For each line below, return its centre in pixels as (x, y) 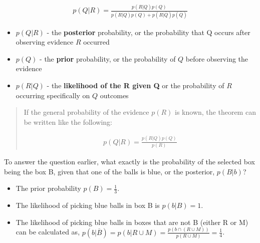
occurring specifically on (53, 95)
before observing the (217, 58)
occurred (96, 42)
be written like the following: (68, 121)
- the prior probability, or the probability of (108, 58)
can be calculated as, (48, 232)
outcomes (114, 95)
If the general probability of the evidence (86, 112)
